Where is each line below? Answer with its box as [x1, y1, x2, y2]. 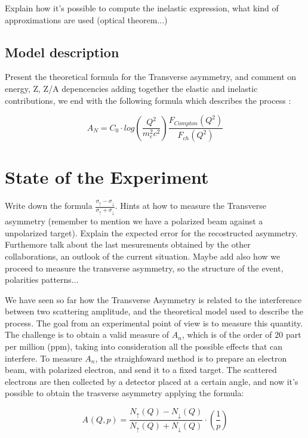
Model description [5, 42, 119, 61]
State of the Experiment [5, 165, 209, 189]
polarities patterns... [5, 273, 79, 286]
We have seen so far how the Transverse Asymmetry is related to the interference [5, 293, 302, 306]
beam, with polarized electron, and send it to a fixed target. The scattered [5, 363, 277, 376]
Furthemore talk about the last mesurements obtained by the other [5, 238, 251, 251]
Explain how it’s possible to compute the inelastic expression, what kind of [5, 2, 279, 14]
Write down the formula [5, 199, 93, 212]
